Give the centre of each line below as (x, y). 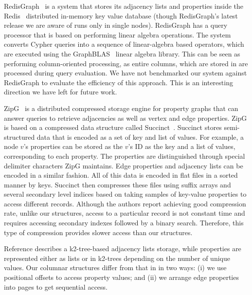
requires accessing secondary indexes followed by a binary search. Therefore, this (124, 223)
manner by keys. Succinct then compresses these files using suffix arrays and (117, 184)
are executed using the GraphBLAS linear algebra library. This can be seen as (122, 53)
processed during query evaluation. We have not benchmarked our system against (126, 73)
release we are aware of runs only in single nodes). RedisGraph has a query (116, 25)
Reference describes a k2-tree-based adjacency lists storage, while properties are (123, 249)
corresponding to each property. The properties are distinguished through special (125, 156)
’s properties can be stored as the (73, 146)
